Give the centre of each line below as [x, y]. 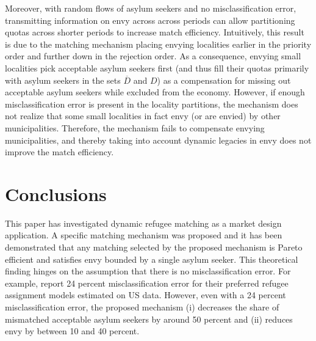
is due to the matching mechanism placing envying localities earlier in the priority [158, 44]
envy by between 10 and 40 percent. [72, 331]
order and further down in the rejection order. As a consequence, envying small [153, 56]
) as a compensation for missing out [224, 80]
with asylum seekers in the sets [63, 80]
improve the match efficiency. [59, 152]
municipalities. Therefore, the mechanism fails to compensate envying [135, 127]
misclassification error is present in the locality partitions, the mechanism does [152, 104]
